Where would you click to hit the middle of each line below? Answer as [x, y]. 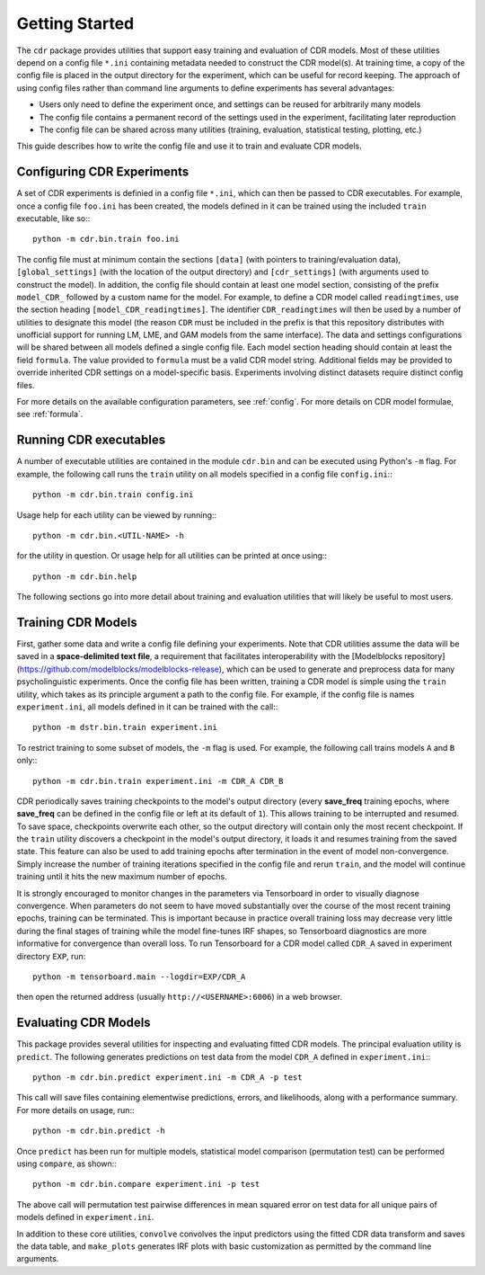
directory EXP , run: [51, 956]
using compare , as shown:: [66, 1164]
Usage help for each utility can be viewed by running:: [117, 515]
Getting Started [75, 23]
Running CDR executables [91, 440]
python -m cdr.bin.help [85, 576]
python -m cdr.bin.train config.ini [113, 495]
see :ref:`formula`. [50, 415]
